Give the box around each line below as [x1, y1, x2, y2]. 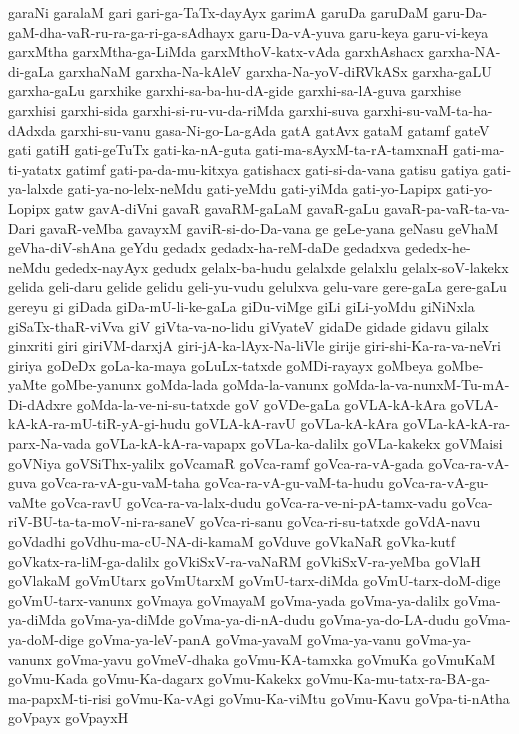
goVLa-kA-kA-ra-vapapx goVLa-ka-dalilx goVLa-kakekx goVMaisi [95, 433, 503, 454]
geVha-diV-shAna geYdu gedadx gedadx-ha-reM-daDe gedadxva [8, 237, 401, 258]
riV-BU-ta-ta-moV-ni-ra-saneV [8, 511, 195, 532]
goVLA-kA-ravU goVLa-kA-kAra [194, 413, 399, 434]
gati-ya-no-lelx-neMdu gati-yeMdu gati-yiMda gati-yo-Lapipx [67, 178, 442, 199]
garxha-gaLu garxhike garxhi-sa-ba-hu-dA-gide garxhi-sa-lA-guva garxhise [8, 80, 461, 101]
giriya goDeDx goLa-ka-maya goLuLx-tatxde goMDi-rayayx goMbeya [8, 354, 433, 375]
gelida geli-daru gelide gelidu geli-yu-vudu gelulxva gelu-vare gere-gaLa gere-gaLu [8, 276, 507, 297]
